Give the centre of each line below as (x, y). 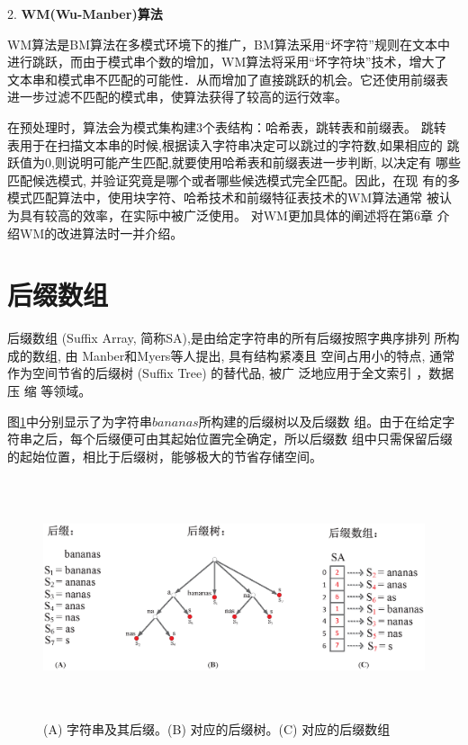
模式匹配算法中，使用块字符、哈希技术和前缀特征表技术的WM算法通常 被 (223, 197)
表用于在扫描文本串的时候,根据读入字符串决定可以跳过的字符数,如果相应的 (225, 144)
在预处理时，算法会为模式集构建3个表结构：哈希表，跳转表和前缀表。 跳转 (227, 126)
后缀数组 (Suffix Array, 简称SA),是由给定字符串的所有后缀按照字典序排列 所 (227, 338)
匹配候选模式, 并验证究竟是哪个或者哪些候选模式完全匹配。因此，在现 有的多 (234, 180)
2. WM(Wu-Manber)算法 (85, 13)
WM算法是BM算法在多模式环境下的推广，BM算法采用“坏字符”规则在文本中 (229, 44)
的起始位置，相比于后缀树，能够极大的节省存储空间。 (165, 456)
